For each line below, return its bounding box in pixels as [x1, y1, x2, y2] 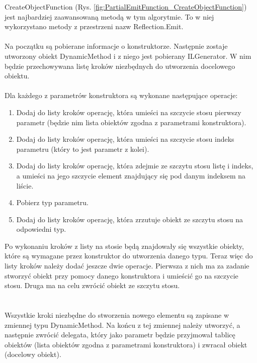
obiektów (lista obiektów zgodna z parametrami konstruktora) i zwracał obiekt [5, 339, 247, 349]
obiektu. [5, 70, 30, 81]
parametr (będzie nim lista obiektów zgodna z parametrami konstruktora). [16, 117, 246, 127]
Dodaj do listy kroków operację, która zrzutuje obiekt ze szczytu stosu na [16, 214, 243, 224]
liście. [16, 180, 34, 191]
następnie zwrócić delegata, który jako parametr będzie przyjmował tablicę [5, 329, 235, 340]
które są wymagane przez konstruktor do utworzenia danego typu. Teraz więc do [5, 250, 253, 261]
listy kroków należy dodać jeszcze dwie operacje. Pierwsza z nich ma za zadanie [5, 260, 249, 271]
